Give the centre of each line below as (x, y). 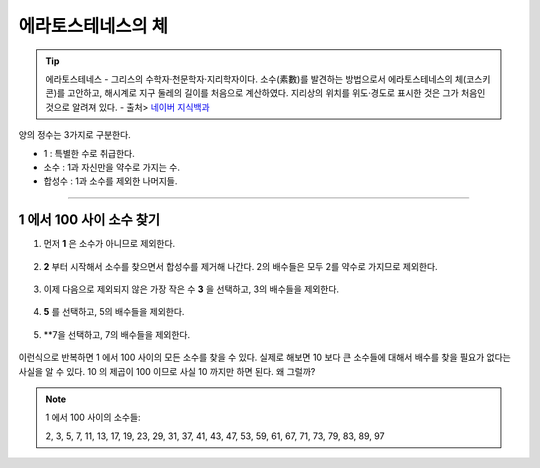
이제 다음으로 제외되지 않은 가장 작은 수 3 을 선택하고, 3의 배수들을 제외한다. (191, 289)
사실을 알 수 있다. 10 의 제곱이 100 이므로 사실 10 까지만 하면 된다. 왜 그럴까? (167, 371)
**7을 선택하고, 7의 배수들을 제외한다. (117, 334)
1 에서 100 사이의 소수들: (93, 417)
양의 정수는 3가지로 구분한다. (75, 135)
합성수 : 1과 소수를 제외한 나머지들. (110, 181)
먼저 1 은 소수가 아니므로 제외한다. (109, 244)
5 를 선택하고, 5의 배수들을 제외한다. (114, 312)
